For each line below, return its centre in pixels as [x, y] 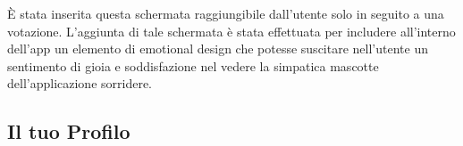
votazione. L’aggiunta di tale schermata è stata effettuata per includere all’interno [231, 31]
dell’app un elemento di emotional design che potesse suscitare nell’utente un [218, 49]
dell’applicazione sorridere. [80, 83]
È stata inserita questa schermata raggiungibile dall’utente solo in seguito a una [226, 13]
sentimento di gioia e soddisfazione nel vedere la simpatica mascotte [193, 65]
